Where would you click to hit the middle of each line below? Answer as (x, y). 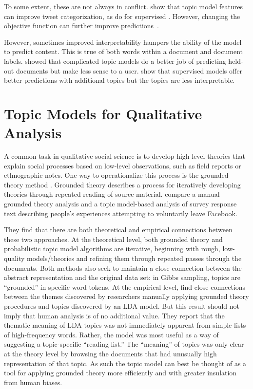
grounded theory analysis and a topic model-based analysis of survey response (120, 204)
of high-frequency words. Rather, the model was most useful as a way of (111, 334)
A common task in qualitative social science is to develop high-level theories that (125, 156)
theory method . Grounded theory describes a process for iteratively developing (122, 184)
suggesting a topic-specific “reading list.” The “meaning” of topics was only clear (124, 344)
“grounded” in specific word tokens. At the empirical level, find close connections (125, 287)
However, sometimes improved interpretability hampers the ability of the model (123, 42)
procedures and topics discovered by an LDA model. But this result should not (122, 306)
